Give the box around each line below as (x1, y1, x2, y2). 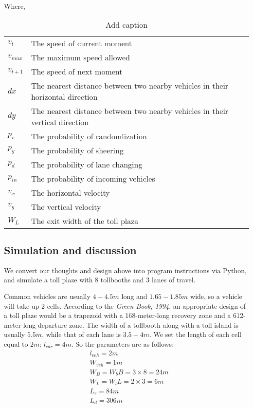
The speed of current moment (31, 37, 132, 49)
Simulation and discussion (4, 242, 137, 257)
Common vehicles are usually (4, 291, 90, 301)
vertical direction (31, 116, 89, 128)
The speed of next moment (31, 65, 123, 77)
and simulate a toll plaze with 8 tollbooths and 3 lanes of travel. (4, 275, 196, 285)
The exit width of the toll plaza (31, 215, 139, 226)
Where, (4, 1, 25, 11)
